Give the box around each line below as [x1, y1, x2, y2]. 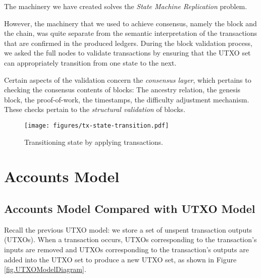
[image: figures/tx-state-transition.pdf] [24, 122, 169, 129]
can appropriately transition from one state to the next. [4, 57, 177, 68]
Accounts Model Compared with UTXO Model [4, 200, 255, 216]
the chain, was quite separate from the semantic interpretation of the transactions [4, 28, 257, 38]
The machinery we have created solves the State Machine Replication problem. [4, 1, 247, 11]
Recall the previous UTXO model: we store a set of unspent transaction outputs [4, 224, 252, 235]
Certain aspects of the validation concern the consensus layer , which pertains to [4, 74, 251, 85]
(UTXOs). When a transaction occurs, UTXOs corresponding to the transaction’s [4, 234, 257, 245]
